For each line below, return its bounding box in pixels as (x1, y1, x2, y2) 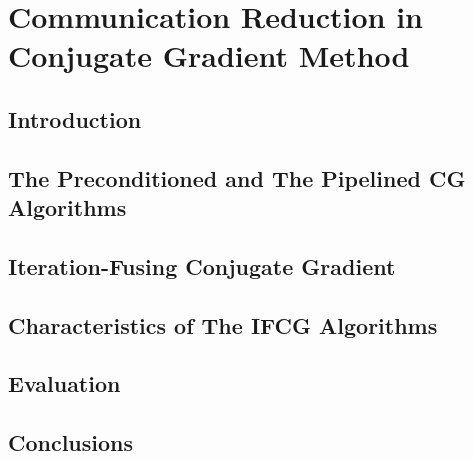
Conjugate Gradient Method (8, 35, 410, 76)
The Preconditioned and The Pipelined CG (8, 162, 466, 193)
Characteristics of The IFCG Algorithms (8, 309, 438, 340)
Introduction (8, 103, 142, 134)
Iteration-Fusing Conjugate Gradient (8, 250, 396, 281)
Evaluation (8, 368, 121, 399)
